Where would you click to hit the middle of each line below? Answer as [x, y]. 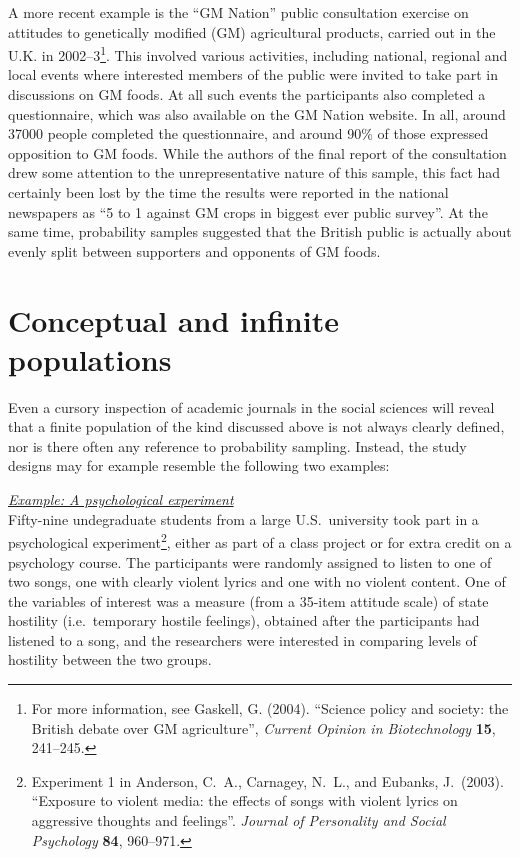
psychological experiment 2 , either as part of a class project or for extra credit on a [260, 540]
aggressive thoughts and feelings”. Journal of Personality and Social [238, 820]
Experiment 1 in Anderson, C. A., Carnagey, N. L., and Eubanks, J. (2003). [267, 780]
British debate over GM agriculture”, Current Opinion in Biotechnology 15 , [263, 727]
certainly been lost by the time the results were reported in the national [228, 192]
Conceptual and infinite [173, 319]
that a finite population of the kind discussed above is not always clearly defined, [256, 426]
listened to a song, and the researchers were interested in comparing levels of [242, 639]
